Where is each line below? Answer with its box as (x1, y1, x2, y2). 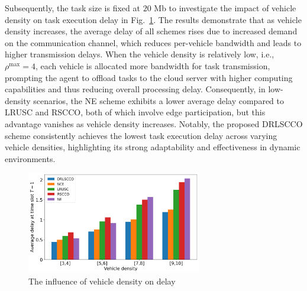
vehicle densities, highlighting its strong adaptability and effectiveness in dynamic (5, 141, 300, 153)
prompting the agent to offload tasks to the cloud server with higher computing (5, 71, 293, 83)
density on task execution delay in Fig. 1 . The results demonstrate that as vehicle (5, 13, 302, 25)
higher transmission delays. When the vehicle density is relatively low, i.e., (5, 48, 274, 60)
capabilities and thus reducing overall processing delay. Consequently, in (5, 83, 266, 95)
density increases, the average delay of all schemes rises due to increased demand (5, 25, 298, 37)
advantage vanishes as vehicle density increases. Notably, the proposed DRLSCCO (5, 117, 303, 130)
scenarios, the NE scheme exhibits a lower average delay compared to (33, 94, 284, 106)
